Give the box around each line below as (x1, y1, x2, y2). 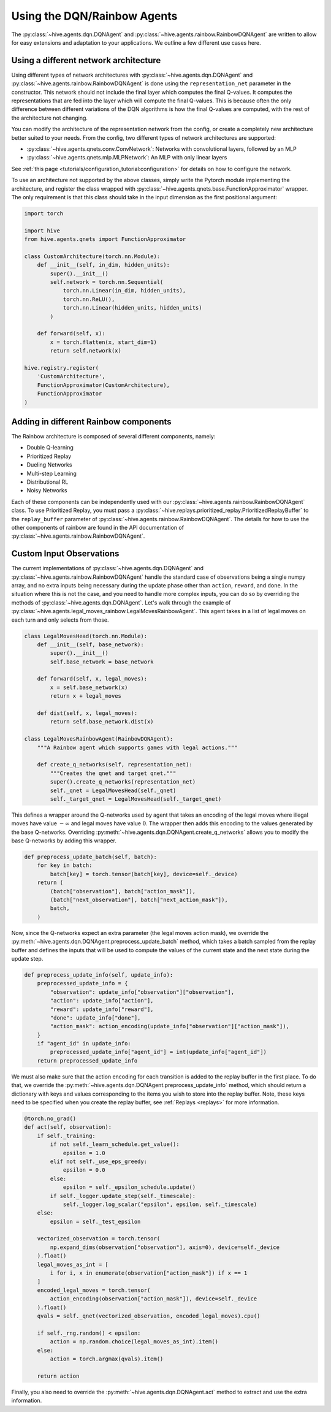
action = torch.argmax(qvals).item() (50, 1355, 164, 1362)
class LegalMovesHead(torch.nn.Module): (24, 632, 147, 639)
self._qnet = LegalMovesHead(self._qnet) (50, 787, 177, 794)
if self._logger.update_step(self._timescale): (50, 1193, 196, 1199)
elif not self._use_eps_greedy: (50, 1158, 147, 1165)
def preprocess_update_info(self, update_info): (24, 971, 173, 978)
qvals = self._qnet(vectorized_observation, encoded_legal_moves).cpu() (37, 1313, 261, 1319)
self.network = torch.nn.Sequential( (50, 279, 164, 286)
